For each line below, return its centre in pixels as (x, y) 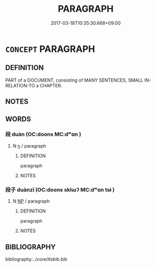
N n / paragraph (29, 145)
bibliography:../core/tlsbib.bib (36, 259)
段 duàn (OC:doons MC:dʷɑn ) (43, 134)
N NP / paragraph (31, 201)
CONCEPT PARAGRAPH (50, 49)
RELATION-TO (20, 85)
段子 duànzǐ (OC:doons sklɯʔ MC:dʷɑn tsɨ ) (60, 189)
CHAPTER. (51, 85)
